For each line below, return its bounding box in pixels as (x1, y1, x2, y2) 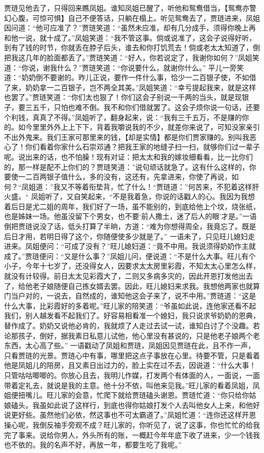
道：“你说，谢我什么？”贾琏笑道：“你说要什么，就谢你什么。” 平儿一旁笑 (4, 62, 244, 72)
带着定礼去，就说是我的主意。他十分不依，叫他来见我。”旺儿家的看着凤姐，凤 (4, 380, 260, 390)
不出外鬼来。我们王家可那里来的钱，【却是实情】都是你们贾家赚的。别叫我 (4, 131, 249, 142)
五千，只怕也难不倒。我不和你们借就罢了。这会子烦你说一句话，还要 (32, 101, 260, 112)
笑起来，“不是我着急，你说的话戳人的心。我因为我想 (81, 191, 255, 202)
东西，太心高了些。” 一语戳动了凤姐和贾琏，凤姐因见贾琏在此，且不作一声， (4, 340, 255, 351)
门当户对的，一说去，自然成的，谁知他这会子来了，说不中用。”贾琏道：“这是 (4, 290, 256, 301)
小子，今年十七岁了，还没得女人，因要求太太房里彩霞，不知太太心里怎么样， (4, 260, 260, 271)
